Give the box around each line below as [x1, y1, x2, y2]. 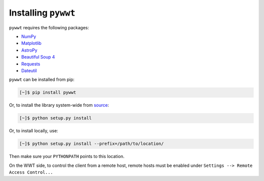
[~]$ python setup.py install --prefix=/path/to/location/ [19, 141, 164, 146]
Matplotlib [21, 40, 42, 46]
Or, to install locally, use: [9, 128, 58, 134]
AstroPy [21, 47, 38, 53]
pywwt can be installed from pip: [9, 77, 75, 82]
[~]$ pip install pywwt [19, 90, 77, 95]
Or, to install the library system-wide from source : [9, 102, 110, 108]
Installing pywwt [9, 7, 76, 18]
